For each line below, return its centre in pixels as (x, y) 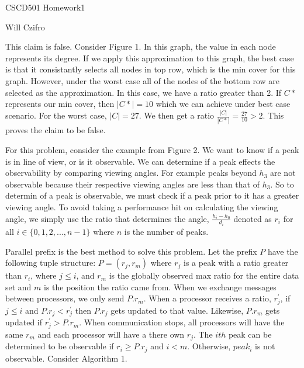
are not (283, 173)
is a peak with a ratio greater (236, 263)
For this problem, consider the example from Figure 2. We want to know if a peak (152, 149)
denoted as (253, 218)
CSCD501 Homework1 (45, 7)
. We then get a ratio (177, 115)
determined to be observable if (60, 346)
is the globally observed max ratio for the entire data (204, 275)
